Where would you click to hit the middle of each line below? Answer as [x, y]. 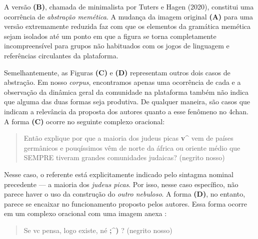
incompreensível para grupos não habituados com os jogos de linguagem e [117, 46]
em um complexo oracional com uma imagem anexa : [85, 213]
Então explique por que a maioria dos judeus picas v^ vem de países [128, 138]
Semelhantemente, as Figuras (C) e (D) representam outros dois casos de [117, 72]
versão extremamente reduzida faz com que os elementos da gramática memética [127, 26]
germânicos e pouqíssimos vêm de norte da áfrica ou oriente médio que [132, 147]
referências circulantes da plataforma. [61, 55]
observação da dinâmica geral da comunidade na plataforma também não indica [126, 92]
